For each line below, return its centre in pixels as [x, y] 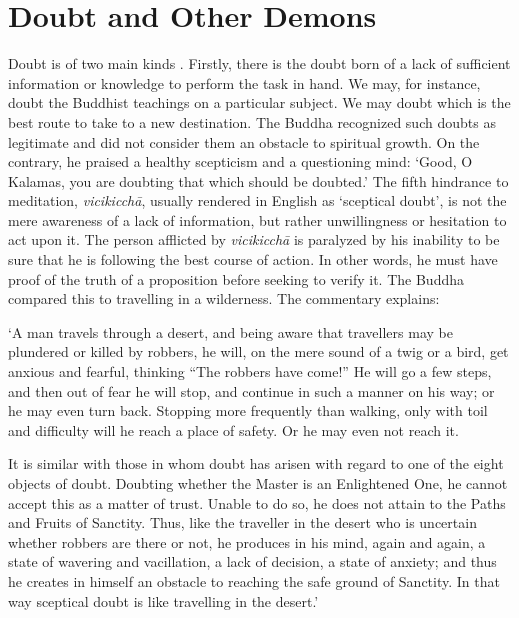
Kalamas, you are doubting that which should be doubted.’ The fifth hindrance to [258, 180]
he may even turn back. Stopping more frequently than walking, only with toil [248, 410]
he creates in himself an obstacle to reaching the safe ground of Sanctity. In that [254, 580]
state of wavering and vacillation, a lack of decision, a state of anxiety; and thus [252, 561]
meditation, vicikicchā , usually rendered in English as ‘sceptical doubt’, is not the [257, 200]
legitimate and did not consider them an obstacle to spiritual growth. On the [244, 141]
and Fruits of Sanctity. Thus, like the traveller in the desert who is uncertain [242, 522]
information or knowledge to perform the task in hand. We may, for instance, [244, 82]
